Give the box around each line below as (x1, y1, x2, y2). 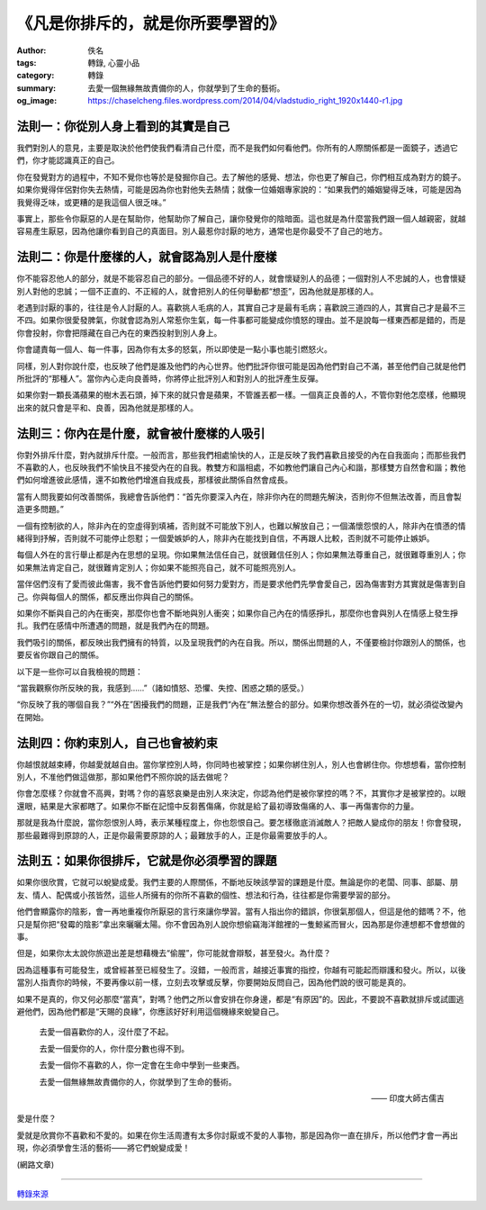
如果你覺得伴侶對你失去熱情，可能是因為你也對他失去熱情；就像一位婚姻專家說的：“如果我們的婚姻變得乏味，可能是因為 (16, 185, 463, 195)
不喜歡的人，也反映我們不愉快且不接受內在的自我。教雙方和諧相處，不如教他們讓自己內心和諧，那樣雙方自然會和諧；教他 (16, 462, 466, 473)
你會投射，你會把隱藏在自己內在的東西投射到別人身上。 (16, 327, 222, 338)
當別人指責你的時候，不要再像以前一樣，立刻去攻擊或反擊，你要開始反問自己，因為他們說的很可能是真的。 (16, 977, 411, 988)
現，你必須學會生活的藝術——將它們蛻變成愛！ (16, 1142, 191, 1153)
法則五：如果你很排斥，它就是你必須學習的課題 (16, 853, 277, 869)
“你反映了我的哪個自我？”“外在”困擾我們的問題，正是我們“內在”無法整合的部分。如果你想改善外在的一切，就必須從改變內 (16, 699, 463, 710)
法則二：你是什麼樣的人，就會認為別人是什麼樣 (16, 249, 277, 265)
